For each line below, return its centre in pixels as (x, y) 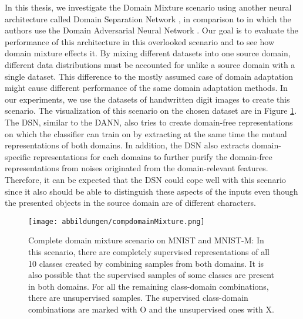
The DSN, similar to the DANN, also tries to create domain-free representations (149, 122)
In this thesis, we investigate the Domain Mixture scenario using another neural (148, 7)
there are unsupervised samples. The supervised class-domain (138, 298)
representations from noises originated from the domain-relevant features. (137, 168)
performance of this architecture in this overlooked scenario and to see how (140, 41)
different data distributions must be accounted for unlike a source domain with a (150, 64)
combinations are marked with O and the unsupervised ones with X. (151, 309)
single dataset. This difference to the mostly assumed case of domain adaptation (149, 76)
